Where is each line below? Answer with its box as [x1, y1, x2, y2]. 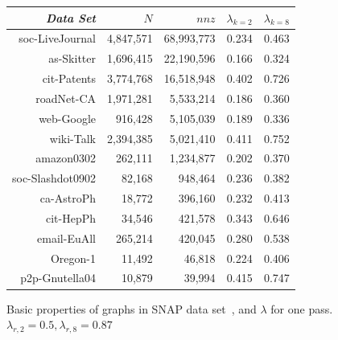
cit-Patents [42, 70, 96, 87]
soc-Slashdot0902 [12, 170, 96, 186]
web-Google [39, 109, 96, 126]
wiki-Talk [49, 129, 96, 146]
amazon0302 [35, 150, 96, 166]
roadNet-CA [35, 89, 96, 106]
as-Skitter [48, 50, 96, 67]
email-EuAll [37, 229, 96, 246]
